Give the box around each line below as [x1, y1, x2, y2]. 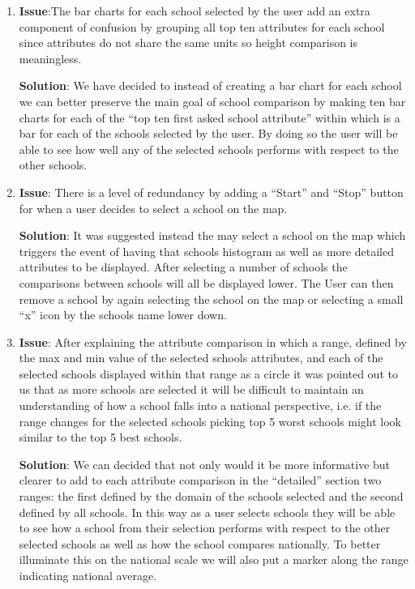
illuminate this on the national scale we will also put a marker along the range [19, 551, 409, 568]
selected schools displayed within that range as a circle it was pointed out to [19, 365, 398, 382]
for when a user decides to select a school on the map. [19, 199, 288, 216]
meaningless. [19, 49, 82, 66]
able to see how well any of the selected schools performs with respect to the [19, 140, 399, 157]
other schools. [19, 156, 88, 173]
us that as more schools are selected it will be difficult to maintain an [19, 381, 364, 398]
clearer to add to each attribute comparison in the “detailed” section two [19, 472, 382, 489]
